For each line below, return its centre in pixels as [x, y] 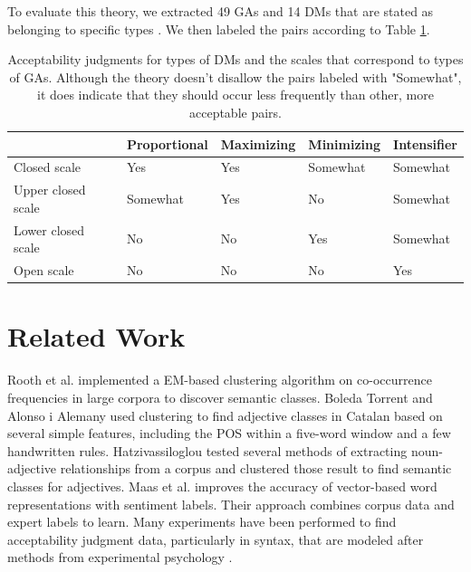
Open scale [44, 270]
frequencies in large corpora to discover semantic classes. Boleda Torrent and [220, 397]
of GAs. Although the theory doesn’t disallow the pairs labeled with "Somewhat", [235, 76]
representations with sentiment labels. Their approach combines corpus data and [231, 504]
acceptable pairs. [235, 112]
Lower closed [49, 229]
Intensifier [425, 143]
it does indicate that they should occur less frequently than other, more [235, 95]
